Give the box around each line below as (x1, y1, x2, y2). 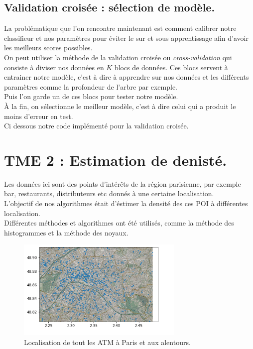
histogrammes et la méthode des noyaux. (4, 227, 128, 237)
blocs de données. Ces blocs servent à (114, 62, 228, 72)
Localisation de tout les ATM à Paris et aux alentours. (24, 337, 191, 347)
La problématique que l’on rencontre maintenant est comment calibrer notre (4, 23, 237, 33)
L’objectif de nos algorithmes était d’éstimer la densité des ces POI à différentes (4, 198, 248, 209)
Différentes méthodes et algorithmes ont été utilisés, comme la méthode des (4, 218, 234, 228)
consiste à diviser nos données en (4, 62, 104, 72)
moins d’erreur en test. (4, 111, 73, 121)
